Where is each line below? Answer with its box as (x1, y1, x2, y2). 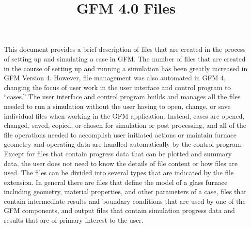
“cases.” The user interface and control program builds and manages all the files (4, 91, 241, 102)
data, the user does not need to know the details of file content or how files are (4, 158, 238, 168)
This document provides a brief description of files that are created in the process (4, 44, 246, 54)
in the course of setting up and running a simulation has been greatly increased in (4, 63, 248, 73)
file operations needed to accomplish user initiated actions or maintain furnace (4, 129, 236, 139)
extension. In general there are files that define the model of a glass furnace (4, 177, 228, 187)
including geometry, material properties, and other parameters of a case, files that (4, 186, 247, 197)
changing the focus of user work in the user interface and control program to (4, 82, 231, 92)
